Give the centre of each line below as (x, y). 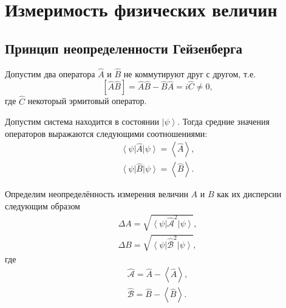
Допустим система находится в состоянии (82, 121)
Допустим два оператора (50, 73)
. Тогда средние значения (223, 121)
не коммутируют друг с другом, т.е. (190, 73)
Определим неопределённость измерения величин (97, 194)
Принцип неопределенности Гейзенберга (124, 48)
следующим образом (43, 206)
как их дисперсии (249, 194)
